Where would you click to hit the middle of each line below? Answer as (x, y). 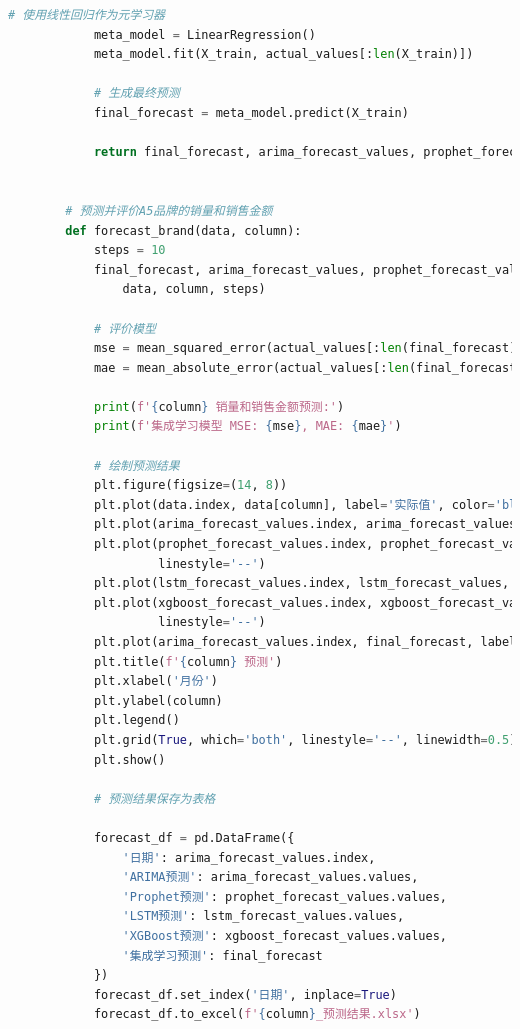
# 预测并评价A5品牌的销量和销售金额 (169, 210)
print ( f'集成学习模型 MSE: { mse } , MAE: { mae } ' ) (247, 426)
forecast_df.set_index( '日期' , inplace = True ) (245, 994)
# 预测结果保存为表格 (154, 798)
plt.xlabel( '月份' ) (155, 681)
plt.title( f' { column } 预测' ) (188, 661)
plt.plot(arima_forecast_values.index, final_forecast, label (305, 642)
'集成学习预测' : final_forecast (222, 955)
